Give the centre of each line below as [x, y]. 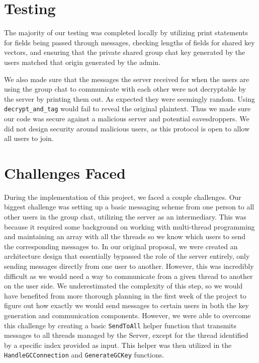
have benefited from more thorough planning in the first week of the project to [125, 295]
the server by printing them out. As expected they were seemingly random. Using [130, 98]
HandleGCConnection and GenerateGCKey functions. [84, 355]
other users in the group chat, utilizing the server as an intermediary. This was [125, 217]
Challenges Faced [65, 172]
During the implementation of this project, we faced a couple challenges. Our [123, 197]
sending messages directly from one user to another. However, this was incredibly [129, 266]
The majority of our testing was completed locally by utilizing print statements [126, 32]
